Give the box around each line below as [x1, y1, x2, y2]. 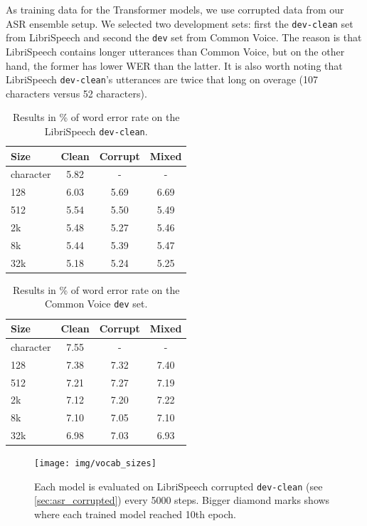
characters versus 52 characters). [6, 85, 147, 100]
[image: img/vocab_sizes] [34, 458, 156, 469]
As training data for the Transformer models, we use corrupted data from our [6, 2, 344, 16]
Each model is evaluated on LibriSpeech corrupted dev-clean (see [34, 478, 323, 493]
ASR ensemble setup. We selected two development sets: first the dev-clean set [6, 16, 353, 31]
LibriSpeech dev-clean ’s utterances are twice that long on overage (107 [6, 72, 319, 87]
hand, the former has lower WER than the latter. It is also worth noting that [6, 58, 343, 73]
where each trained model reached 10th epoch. [34, 507, 236, 522]
